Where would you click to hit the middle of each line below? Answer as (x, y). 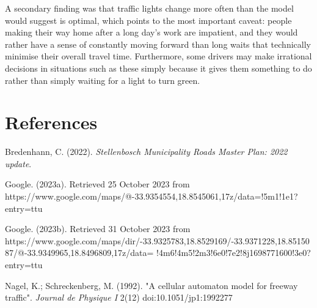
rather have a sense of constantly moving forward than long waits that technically (158, 44)
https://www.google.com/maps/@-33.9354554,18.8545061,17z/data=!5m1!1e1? (151, 196)
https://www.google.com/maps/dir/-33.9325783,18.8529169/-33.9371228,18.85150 (157, 240)
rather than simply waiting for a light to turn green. (103, 80)
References (51, 122)
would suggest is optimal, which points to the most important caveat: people (148, 20)
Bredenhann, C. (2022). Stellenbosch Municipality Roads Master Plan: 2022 (146, 152)
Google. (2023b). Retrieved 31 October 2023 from (98, 229)
